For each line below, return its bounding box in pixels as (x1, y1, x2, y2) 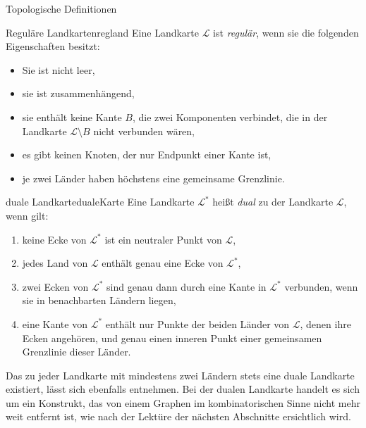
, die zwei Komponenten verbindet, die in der (132, 109, 328, 124)
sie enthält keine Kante (22, 109, 122, 124)
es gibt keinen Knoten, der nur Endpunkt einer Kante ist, (22, 147, 272, 162)
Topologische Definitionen (6, 1, 117, 15)
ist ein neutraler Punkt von (104, 232, 222, 246)
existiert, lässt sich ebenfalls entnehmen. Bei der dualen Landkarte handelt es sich (6, 382, 360, 396)
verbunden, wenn (284, 279, 358, 294)
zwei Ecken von (22, 279, 89, 294)
